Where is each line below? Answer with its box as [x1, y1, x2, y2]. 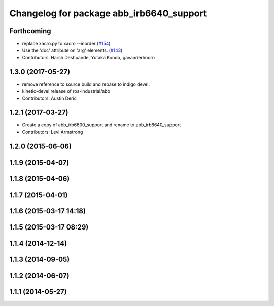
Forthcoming [9, 27, 51, 35]
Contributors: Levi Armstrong [22, 129, 83, 135]
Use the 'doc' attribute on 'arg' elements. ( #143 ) [22, 47, 123, 53]
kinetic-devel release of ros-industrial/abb [22, 88, 111, 94]
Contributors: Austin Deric [22, 95, 77, 101]
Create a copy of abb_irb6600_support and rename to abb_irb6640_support [22, 122, 181, 128]
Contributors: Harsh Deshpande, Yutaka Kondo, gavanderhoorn [22, 54, 155, 60]
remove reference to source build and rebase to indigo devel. [22, 81, 150, 87]
